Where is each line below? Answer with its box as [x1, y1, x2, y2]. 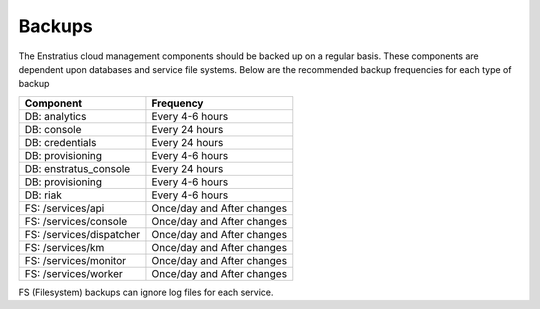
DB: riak [24, 188, 62, 202]
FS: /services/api [24, 201, 105, 215]
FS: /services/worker [24, 266, 124, 280]
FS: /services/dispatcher [24, 227, 140, 241]
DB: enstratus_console [24, 161, 131, 175]
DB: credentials [24, 135, 97, 149]
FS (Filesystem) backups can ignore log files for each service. [18, 286, 274, 298]
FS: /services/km [24, 240, 105, 254]
